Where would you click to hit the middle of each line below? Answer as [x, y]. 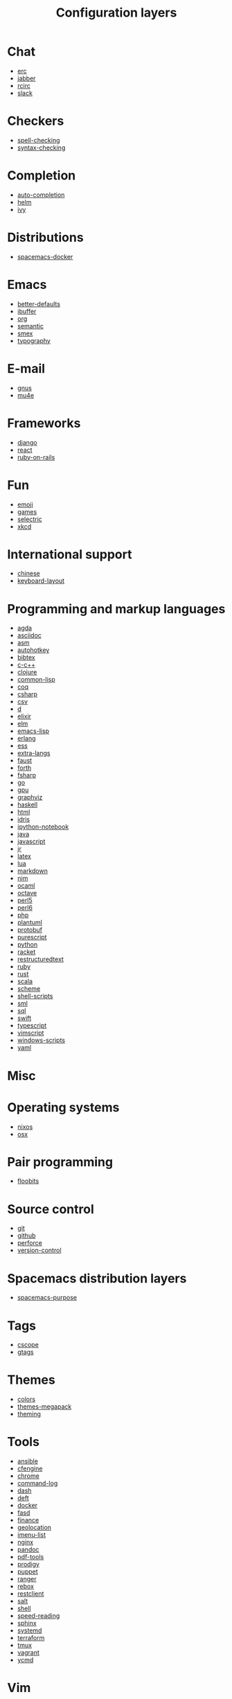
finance [28, 1520]
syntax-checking [41, 148]
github [26, 1235]
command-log [37, 1484]
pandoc [28, 1549]
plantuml [30, 922]
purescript [32, 937]
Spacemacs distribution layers [97, 1278]
